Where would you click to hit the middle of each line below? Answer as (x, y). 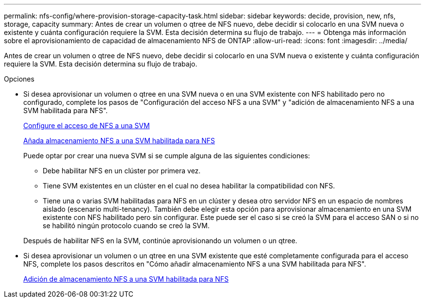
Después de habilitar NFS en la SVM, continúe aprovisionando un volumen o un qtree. (160, 241)
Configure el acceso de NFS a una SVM (87, 126)
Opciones (19, 79)
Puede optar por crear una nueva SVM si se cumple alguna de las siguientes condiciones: (167, 156)
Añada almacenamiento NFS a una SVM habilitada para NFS (119, 141)
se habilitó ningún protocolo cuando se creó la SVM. (126, 226)
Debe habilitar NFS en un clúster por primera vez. (122, 171)
